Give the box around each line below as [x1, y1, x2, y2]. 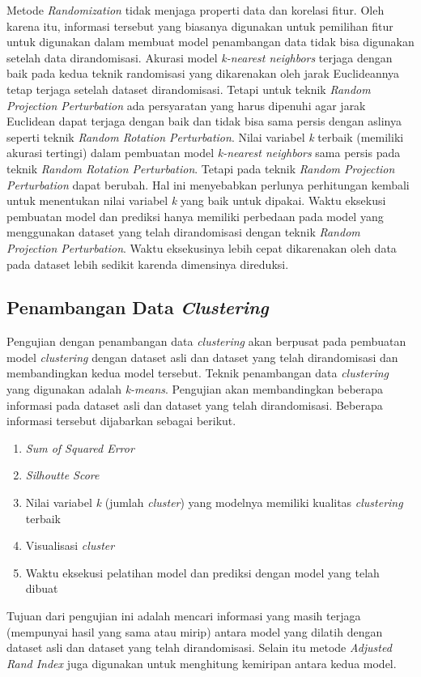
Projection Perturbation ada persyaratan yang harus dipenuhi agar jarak [6, 96, 366, 113]
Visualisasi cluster [25, 537, 115, 554]
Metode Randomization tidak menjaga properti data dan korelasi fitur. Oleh [6, 2, 385, 18]
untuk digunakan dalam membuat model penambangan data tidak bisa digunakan [6, 33, 415, 50]
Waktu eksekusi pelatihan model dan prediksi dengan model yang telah [25, 564, 380, 581]
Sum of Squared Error [25, 439, 134, 456]
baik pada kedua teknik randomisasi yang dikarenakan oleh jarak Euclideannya [6, 65, 400, 82]
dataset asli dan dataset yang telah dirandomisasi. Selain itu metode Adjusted [6, 639, 392, 656]
